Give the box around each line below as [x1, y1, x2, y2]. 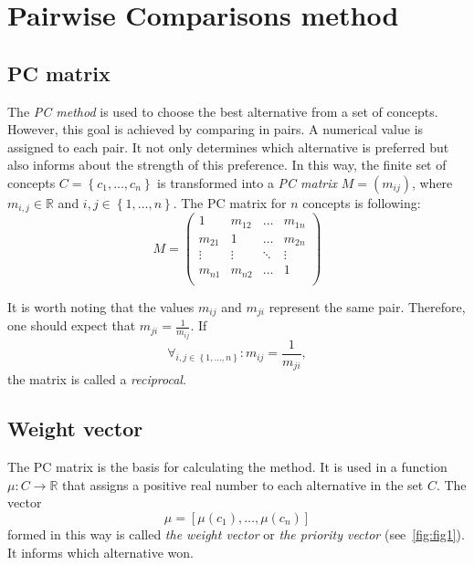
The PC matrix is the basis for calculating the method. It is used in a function [7, 457, 448, 476]
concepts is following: [302, 193, 421, 212]
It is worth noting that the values [7, 298, 195, 316]
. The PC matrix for [173, 193, 287, 212]
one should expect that [7, 316, 136, 335]
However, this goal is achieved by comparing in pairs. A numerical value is [7, 120, 424, 139]
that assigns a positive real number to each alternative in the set [62, 475, 424, 494]
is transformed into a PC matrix [157, 173, 338, 192]
